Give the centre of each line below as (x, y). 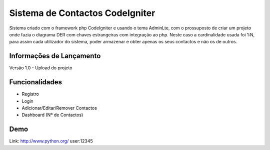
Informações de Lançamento (55, 56)
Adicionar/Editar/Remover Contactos (59, 108)
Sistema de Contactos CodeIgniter (82, 13)
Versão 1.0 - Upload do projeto (41, 68)
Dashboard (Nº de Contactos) (52, 115)
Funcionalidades (36, 82)
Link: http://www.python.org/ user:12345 (51, 141)
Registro (30, 94)
